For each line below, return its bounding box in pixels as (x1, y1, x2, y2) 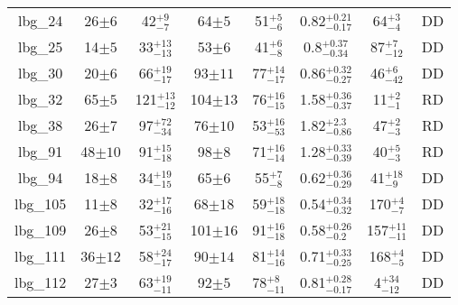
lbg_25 (18, 36, 63, 58)
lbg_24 (18, 10, 63, 32)
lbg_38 (18, 115, 63, 136)
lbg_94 (18, 167, 63, 189)
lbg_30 (18, 62, 63, 84)
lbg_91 (18, 141, 63, 162)
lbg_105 (14, 193, 67, 215)
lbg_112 (14, 272, 67, 293)
